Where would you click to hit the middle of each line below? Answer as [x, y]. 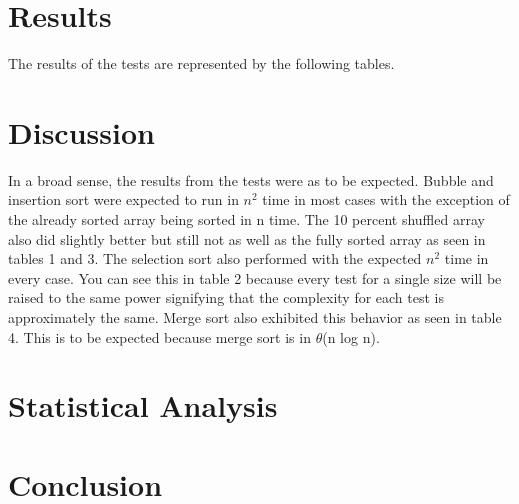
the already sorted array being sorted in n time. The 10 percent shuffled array [246, 219]
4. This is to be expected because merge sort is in [159, 336]
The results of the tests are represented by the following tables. [201, 63]
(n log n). [351, 336]
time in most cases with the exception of [386, 199]
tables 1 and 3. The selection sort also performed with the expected [215, 258]
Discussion [81, 131]
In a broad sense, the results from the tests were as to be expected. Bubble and [251, 179]
